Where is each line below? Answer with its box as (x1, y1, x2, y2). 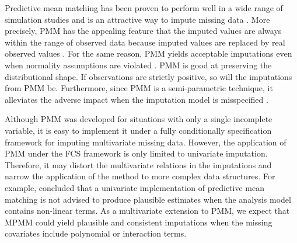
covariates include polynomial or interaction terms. (5, 227, 187, 239)
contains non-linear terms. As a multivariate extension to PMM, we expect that (5, 204, 290, 217)
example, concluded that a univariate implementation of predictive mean (5, 181, 264, 193)
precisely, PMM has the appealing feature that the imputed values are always (5, 25, 282, 37)
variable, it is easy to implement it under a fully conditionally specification (5, 124, 272, 136)
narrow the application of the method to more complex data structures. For (5, 170, 275, 182)
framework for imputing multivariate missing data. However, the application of (5, 136, 286, 148)
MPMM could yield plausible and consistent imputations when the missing (5, 216, 272, 228)
